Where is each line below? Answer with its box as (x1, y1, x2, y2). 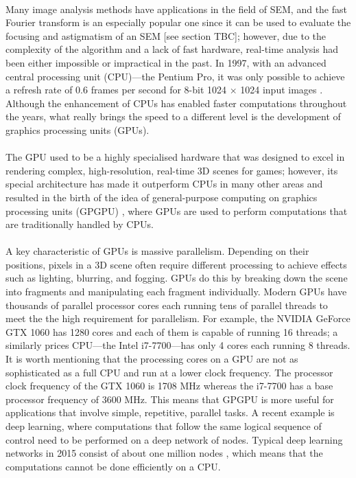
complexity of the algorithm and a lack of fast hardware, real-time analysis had (5, 42, 338, 56)
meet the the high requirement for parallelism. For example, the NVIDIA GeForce (5, 311, 351, 326)
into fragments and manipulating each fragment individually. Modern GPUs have (5, 284, 347, 299)
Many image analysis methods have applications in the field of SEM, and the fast (5, 1, 347, 16)
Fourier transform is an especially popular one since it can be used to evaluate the (5, 15, 351, 30)
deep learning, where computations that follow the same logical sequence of (5, 419, 322, 433)
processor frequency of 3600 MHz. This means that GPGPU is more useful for (5, 391, 334, 406)
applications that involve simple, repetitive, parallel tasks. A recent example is (5, 405, 335, 420)
